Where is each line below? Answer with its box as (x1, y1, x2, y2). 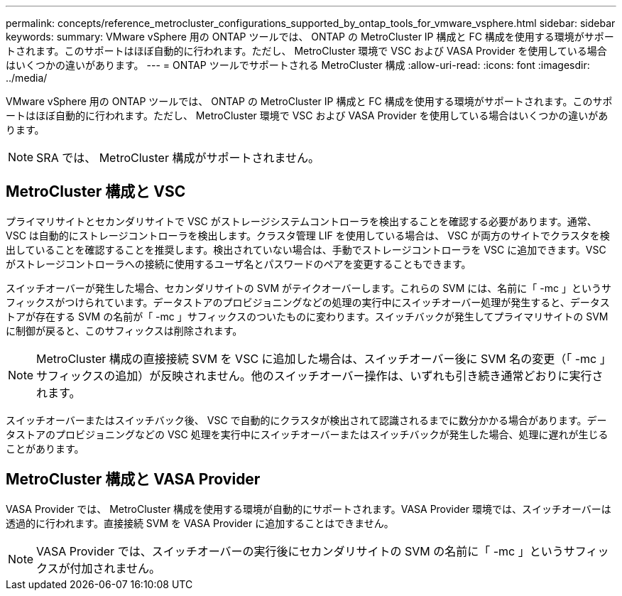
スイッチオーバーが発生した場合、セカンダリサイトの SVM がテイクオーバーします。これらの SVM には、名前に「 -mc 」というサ (6, 281, 611, 294)
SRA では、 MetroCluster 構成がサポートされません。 (36, 151, 320, 165)
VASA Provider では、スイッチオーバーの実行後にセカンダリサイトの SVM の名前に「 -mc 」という (36, 543, 564, 558)
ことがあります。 (6, 442, 84, 455)
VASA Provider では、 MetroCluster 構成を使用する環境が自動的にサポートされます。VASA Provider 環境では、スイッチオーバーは (6, 502, 611, 515)
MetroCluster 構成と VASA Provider (6, 470, 261, 489)
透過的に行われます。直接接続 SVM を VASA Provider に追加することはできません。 (6, 516, 394, 529)
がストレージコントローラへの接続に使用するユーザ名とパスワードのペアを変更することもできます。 (6, 257, 471, 270)
